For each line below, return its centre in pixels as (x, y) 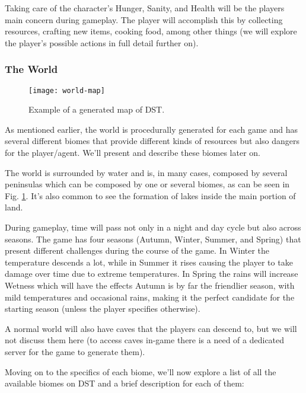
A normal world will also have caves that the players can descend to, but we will (151, 328)
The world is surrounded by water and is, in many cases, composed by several (146, 172)
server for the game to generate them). (75, 351)
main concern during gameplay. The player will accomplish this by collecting (144, 19)
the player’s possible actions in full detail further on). (102, 42)
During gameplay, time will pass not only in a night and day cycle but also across (153, 227)
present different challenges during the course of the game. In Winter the (137, 250)
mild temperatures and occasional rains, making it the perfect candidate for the (150, 297)
